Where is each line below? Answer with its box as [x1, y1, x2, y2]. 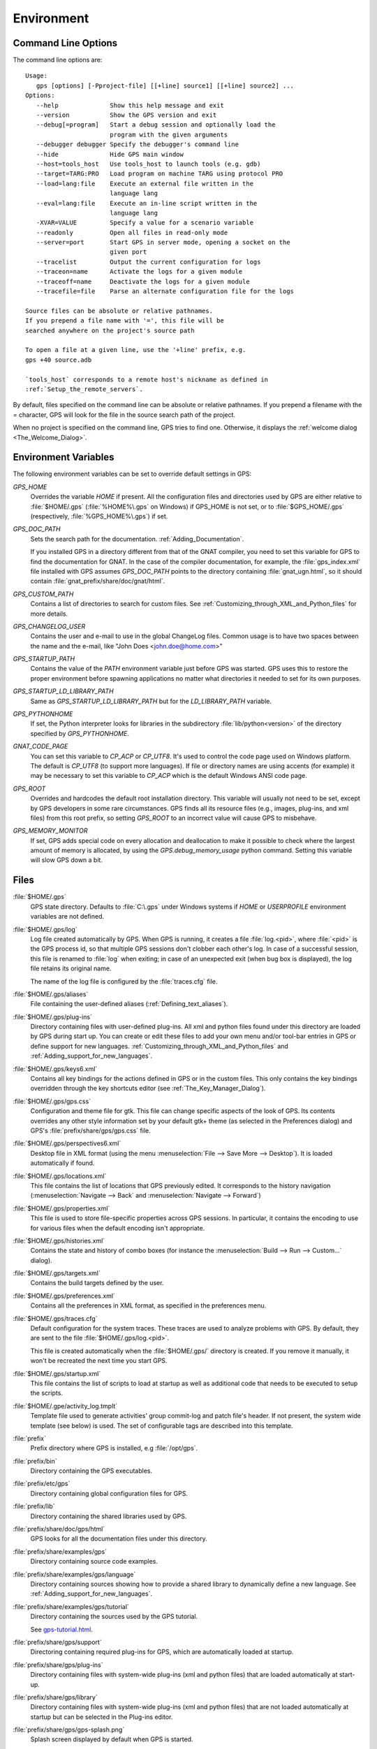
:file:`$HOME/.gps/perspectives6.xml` [13, 1139, 121, 1147]
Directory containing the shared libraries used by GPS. [30, 1512, 187, 1520]
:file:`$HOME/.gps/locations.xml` [13, 1172, 107, 1180]
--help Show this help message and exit [36, 101, 225, 109]
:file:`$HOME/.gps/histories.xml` [13, 1236, 105, 1245]
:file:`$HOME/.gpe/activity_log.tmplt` [13, 1401, 118, 1410]
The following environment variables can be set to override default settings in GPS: [13, 469, 252, 479]
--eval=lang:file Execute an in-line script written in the [36, 199, 258, 207]
